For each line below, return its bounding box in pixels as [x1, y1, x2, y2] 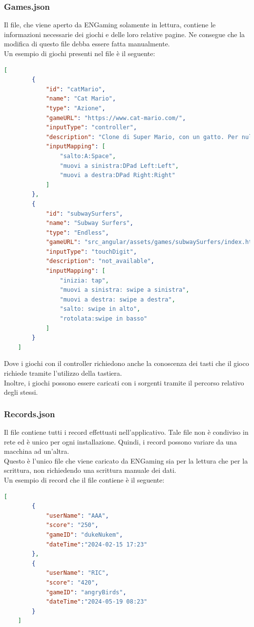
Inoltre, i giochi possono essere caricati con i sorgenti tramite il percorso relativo [4, 377, 244, 387]
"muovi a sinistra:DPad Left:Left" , [60, 162, 179, 169]
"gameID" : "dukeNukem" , [45, 531, 123, 538]
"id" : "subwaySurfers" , [45, 210, 123, 217]
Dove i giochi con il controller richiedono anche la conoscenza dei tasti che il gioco [4, 358, 249, 368]
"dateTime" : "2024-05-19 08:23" [45, 598, 148, 606]
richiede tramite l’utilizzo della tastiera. [4, 368, 122, 378]
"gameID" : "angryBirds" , [45, 588, 127, 596]
